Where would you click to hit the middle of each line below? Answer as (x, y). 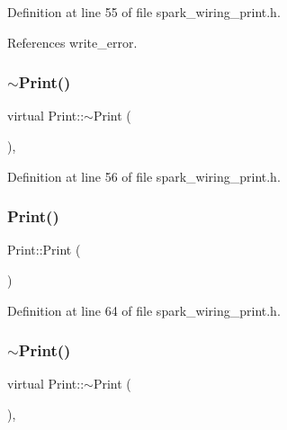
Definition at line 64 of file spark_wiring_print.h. (144, 310)
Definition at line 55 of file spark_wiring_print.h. (144, 12)
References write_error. (72, 42)
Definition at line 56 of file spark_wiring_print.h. (144, 176)
